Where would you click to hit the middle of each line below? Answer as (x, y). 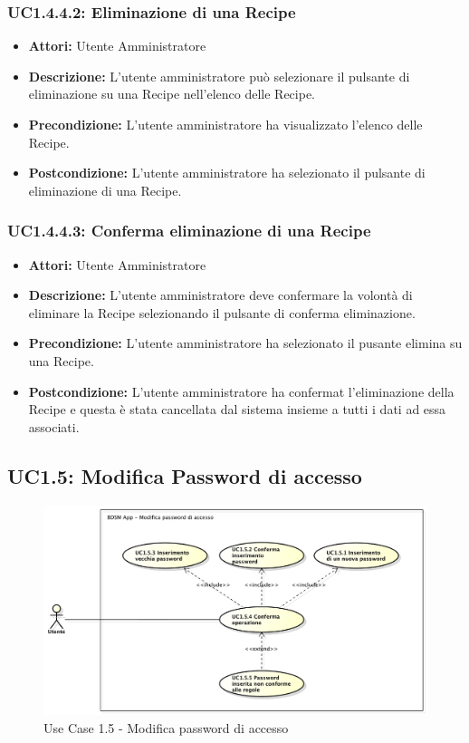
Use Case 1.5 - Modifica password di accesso (166, 727)
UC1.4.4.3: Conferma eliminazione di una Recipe (189, 231)
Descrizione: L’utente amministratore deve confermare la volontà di (220, 295)
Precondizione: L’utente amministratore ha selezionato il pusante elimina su (245, 343)
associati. (54, 426)
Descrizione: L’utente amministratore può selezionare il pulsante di (219, 76)
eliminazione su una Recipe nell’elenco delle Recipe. (172, 94)
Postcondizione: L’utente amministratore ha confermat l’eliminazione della (241, 391)
